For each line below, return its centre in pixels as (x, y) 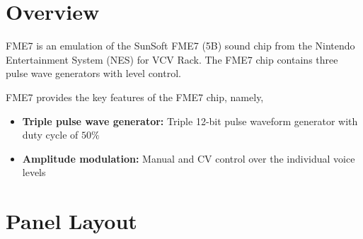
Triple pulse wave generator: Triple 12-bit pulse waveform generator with (190, 121)
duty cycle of (50, 135)
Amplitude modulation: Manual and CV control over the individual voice (189, 158)
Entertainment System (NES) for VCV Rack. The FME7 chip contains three (172, 59)
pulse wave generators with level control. (93, 73)
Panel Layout (71, 221)
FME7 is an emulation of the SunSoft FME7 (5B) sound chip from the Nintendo (180, 46)
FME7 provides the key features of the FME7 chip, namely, (135, 97)
